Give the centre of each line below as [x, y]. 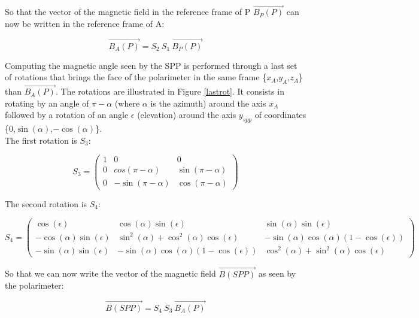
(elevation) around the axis [187, 115]
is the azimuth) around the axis [208, 103]
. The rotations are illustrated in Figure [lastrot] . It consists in [170, 91]
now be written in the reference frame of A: [85, 23]
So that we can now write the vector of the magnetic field [110, 273]
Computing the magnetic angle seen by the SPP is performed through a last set [151, 65]
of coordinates [280, 115]
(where [127, 103]
